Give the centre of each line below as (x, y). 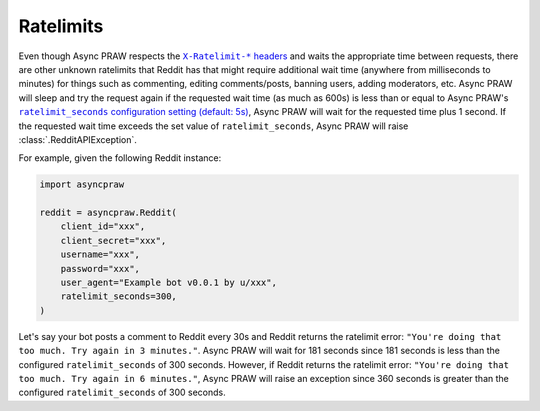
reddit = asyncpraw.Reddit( (108, 213)
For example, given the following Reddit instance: (120, 158)
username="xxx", (100, 254)
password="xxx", (100, 268)
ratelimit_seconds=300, (118, 296)
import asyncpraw (82, 184)
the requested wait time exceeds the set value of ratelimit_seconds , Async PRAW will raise (213, 126)
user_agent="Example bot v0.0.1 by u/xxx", (168, 282)
